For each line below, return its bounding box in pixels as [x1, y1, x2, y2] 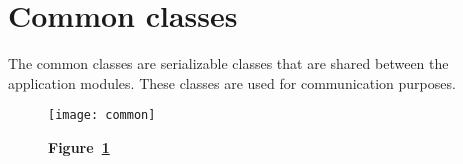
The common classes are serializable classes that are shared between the [8, 53, 449, 74]
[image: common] [48, 108, 156, 123]
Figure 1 [48, 136, 110, 157]
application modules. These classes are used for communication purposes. [8, 72, 456, 93]
